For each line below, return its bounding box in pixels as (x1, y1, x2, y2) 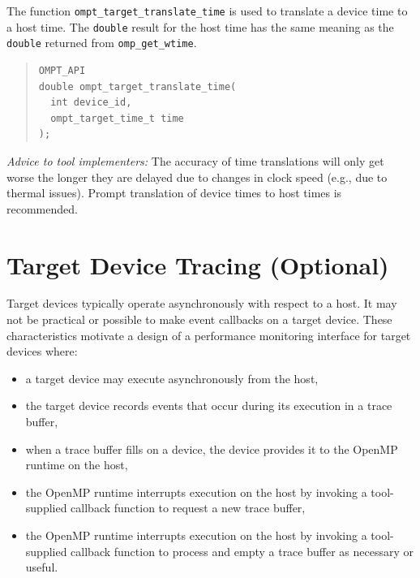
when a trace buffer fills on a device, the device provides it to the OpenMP (25, 440, 398, 457)
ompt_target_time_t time (50, 112, 184, 124)
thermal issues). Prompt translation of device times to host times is (6, 184, 342, 201)
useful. (25, 559, 58, 576)
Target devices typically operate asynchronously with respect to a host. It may (6, 295, 397, 312)
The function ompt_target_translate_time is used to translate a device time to (6, 2, 408, 19)
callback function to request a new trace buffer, (71, 499, 306, 516)
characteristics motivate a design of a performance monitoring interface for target (6, 326, 411, 343)
